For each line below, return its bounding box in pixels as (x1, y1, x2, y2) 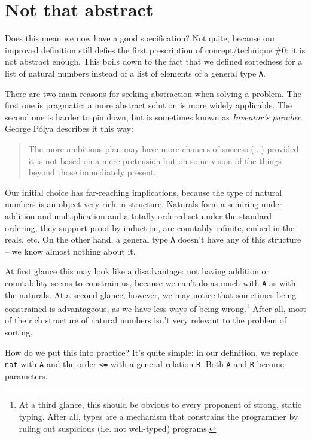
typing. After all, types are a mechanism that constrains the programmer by (19, 410, 298, 423)
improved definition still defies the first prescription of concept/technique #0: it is (5, 43, 306, 56)
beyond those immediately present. (28, 166, 156, 178)
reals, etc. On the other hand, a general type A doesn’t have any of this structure (5, 233, 301, 246)
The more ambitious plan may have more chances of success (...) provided (28, 142, 299, 155)
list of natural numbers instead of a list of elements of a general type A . (5, 66, 266, 79)
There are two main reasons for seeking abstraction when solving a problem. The (5, 87, 301, 99)
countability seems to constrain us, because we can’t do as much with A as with (5, 276, 296, 289)
